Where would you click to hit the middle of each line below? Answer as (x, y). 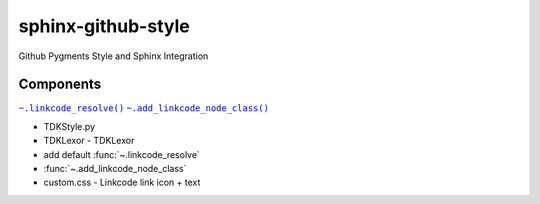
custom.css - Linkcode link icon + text (122, 182)
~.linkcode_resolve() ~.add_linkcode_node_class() (144, 108)
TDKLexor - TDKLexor (89, 141)
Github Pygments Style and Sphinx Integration (113, 56)
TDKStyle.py (69, 126)
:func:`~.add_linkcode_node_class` (115, 169)
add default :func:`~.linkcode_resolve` (121, 154)
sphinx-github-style (104, 26)
